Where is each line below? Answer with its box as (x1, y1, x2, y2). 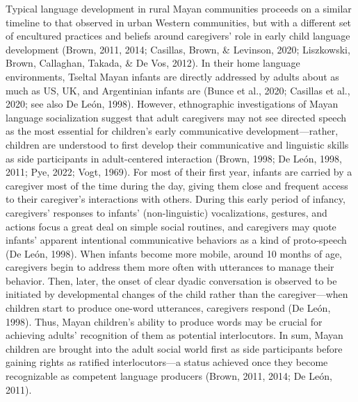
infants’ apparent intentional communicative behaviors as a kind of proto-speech (6, 233, 347, 247)
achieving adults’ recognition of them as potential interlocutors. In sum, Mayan (6, 328, 343, 342)
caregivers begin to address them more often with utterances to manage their (6, 260, 334, 274)
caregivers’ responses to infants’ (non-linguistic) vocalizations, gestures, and (6, 205, 327, 219)
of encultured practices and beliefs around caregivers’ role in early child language (6, 28, 350, 43)
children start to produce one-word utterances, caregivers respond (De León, (6, 301, 331, 315)
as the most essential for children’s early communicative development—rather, (6, 124, 339, 138)
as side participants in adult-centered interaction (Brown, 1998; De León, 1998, (6, 151, 342, 165)
